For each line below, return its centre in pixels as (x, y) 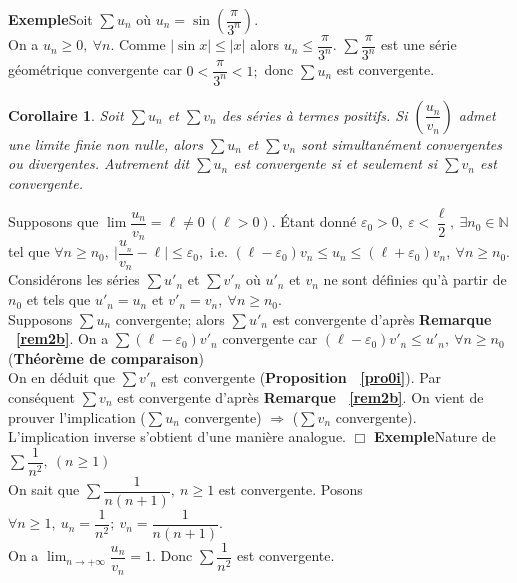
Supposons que (53, 221)
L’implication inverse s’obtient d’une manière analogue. (177, 436)
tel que (29, 251)
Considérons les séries (74, 279)
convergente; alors (170, 318)
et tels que (58, 299)
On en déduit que (61, 377)
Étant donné (318, 221)
